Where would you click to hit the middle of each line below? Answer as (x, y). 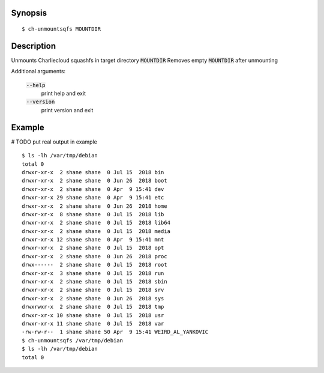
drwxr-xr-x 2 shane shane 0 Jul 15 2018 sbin (94, 282)
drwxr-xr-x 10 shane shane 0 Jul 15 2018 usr (93, 315)
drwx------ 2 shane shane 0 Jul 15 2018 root (94, 265)
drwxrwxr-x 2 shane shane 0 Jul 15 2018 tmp (93, 307)
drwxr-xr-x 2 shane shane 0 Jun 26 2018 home (94, 206)
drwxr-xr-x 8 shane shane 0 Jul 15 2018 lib (93, 214)
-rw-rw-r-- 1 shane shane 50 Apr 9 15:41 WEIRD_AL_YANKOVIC (115, 332)
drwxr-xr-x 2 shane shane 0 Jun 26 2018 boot (94, 181)
